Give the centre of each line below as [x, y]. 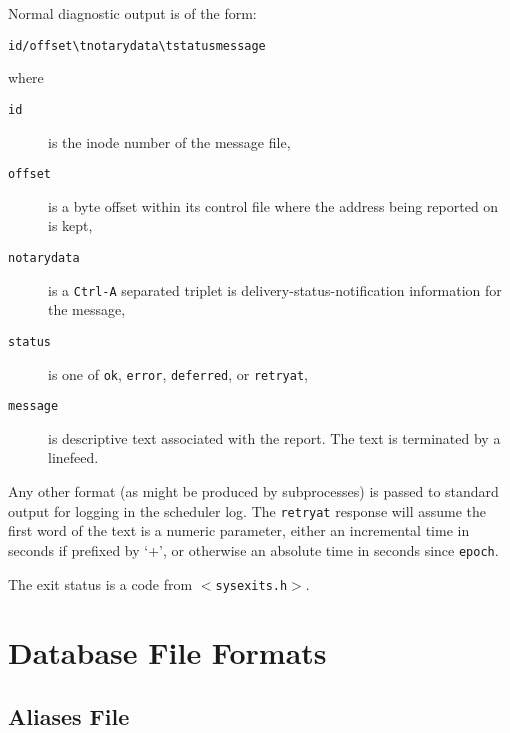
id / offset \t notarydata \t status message [137, 45]
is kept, [70, 225]
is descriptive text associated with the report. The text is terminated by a [274, 437]
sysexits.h [251, 585]
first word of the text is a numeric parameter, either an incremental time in [239, 530]
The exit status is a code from [100, 583]
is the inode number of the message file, [169, 141]
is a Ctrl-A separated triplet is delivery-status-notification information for [275, 289]
